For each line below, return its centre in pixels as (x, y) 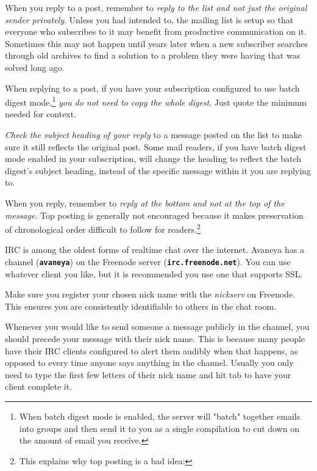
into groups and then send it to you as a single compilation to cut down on (159, 428)
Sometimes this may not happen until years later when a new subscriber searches (156, 43)
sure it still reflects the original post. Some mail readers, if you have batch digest (156, 146)
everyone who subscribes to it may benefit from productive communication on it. (156, 31)
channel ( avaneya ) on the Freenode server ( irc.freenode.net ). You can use (148, 261)
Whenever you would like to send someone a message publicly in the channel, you (157, 327)
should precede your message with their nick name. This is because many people (155, 339)
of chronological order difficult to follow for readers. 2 (103, 228)
